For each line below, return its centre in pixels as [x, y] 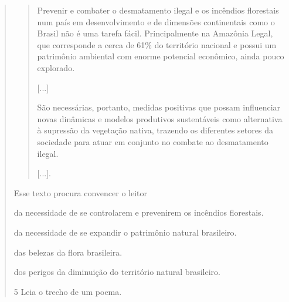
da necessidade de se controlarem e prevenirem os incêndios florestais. [139, 212]
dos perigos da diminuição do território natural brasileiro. [117, 272]
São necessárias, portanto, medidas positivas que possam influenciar [159, 107]
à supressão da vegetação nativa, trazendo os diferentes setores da [155, 130]
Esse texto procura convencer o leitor [81, 192]
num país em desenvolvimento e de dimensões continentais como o [156, 21]
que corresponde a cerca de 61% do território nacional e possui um [157, 44]
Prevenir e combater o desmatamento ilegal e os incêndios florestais [158, 10]
